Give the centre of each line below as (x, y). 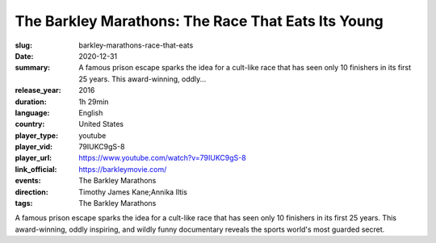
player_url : (34, 158)
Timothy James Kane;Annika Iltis (133, 192)
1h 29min (94, 102)
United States (101, 124)
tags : (24, 203)
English (91, 112)
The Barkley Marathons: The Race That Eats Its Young (199, 21)
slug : (23, 45)
